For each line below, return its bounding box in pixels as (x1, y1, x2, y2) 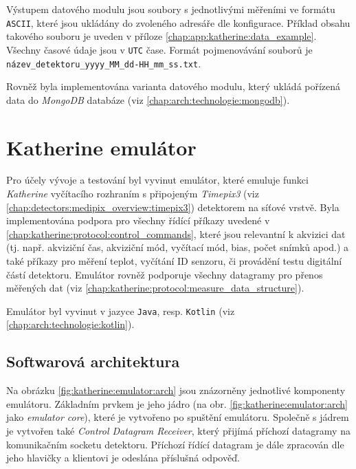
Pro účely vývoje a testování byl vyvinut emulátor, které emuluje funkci (6, 173, 309, 187)
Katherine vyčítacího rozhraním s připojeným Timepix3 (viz (6, 186, 259, 201)
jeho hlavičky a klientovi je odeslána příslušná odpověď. (6, 450, 240, 465)
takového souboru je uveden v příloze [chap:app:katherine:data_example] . (6, 29, 317, 43)
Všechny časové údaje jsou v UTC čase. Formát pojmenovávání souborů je (6, 42, 313, 56)
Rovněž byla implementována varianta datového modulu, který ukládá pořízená (6, 79, 341, 94)
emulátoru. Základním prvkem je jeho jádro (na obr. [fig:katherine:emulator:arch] (6, 396, 348, 411)
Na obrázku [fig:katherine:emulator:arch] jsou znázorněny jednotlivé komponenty (6, 383, 346, 397)
